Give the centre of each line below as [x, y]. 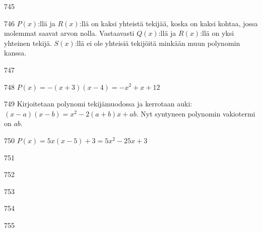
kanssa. [15, 53]
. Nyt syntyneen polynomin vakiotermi [196, 113]
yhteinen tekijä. [28, 43]
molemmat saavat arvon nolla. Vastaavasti [69, 33]
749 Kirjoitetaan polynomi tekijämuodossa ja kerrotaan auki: [98, 104]
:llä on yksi [217, 33]
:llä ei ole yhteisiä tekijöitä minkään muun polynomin [157, 43]
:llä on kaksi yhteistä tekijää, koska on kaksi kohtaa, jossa [169, 23]
